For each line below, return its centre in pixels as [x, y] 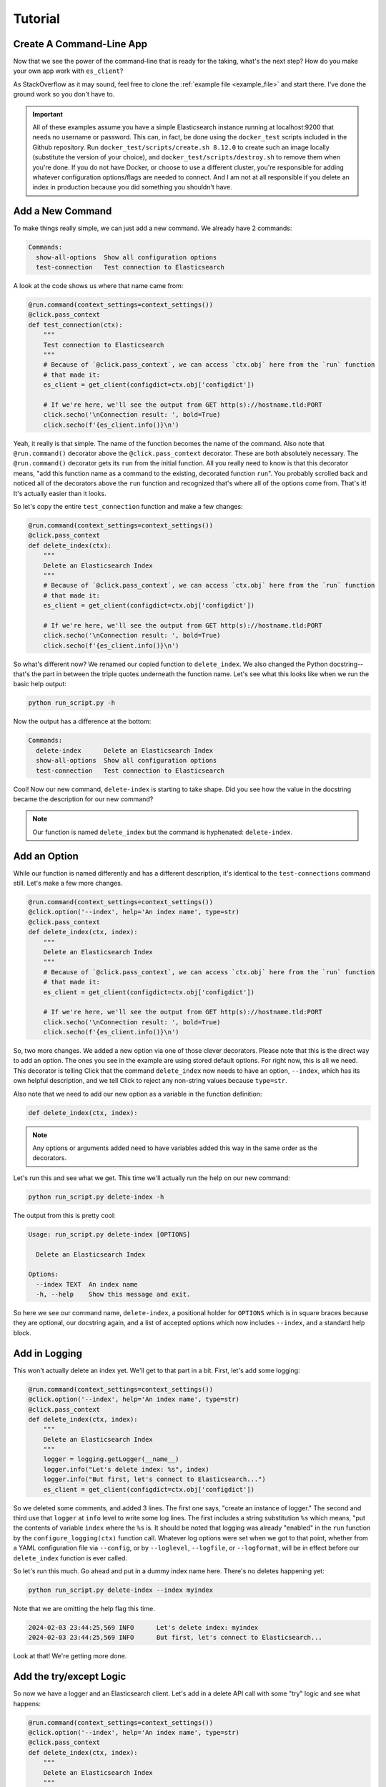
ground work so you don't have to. [64, 94]
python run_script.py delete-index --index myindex [121, 1590]
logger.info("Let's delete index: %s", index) [127, 1469]
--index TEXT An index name [87, 1284]
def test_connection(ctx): [75, 325]
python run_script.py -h [72, 703]
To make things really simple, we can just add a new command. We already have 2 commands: [153, 228]
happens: [27, 1703]
